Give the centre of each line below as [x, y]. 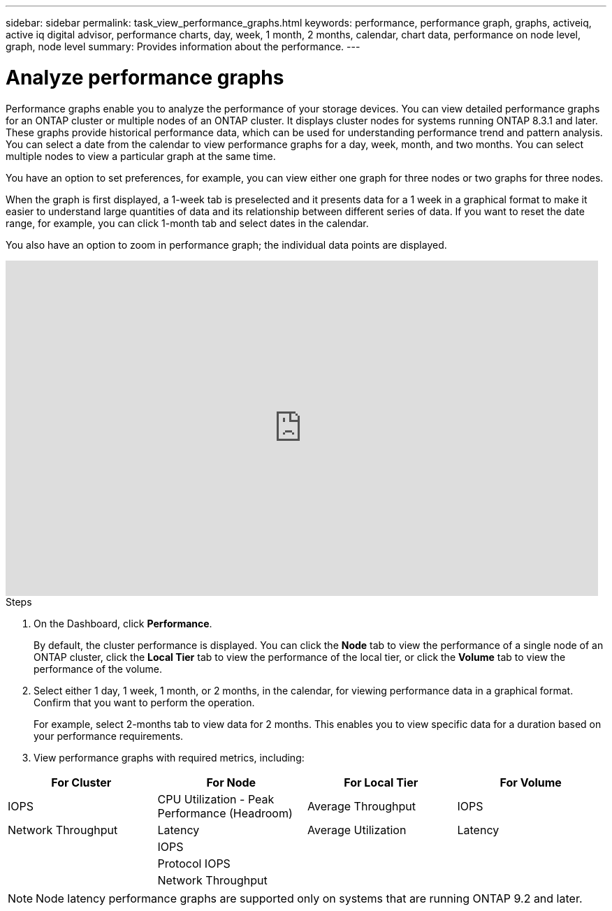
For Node [231, 782]
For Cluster [81, 782]
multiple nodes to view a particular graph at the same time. [141, 156]
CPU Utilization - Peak [216, 799]
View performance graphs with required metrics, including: [169, 757]
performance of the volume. [98, 669]
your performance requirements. [109, 736]
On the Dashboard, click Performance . [123, 623]
